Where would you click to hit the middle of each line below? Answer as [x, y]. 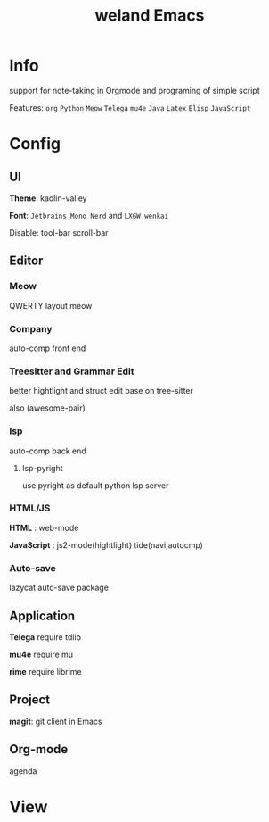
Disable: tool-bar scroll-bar [59, 232]
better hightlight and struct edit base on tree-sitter [102, 391]
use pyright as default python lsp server [95, 485]
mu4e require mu [41, 654]
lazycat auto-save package [59, 588]
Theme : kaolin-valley [48, 198]
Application [42, 615]
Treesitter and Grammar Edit [72, 371]
